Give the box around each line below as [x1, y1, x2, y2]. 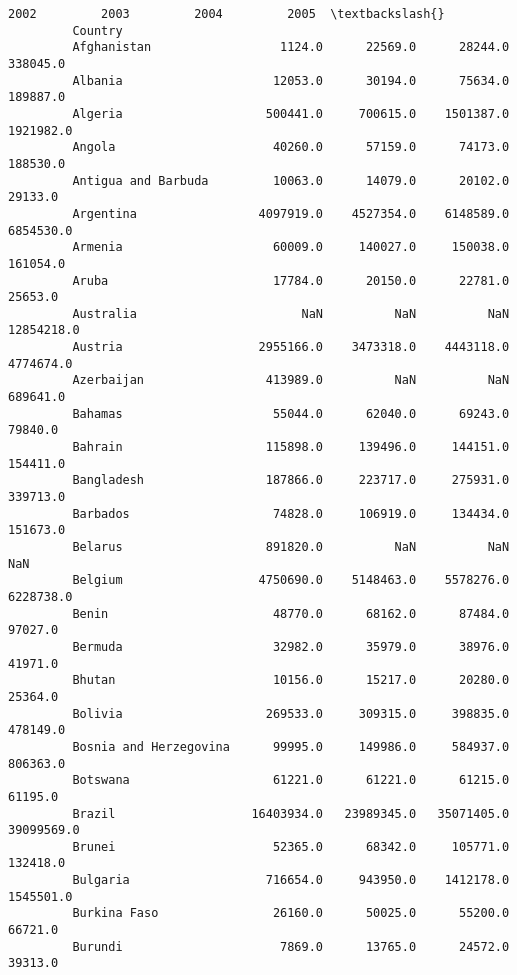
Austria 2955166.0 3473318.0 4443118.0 [72, 340, 510, 355]
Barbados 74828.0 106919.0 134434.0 [72, 506, 510, 521]
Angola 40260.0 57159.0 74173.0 [72, 140, 510, 155]
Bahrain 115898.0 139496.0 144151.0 [72, 440, 510, 455]
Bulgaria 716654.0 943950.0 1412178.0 [72, 873, 510, 888]
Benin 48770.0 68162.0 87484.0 [72, 606, 510, 621]
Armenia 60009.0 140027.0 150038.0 [72, 240, 510, 255]
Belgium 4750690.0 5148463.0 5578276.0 [72, 573, 510, 588]
